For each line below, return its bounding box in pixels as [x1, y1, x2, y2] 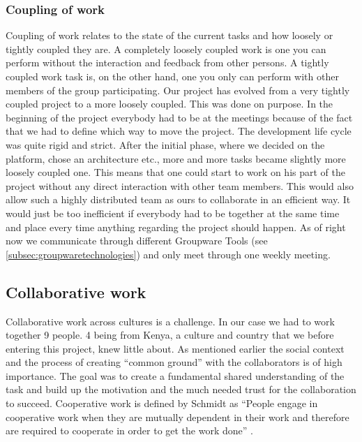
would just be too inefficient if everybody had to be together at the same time [6, 205, 340, 220]
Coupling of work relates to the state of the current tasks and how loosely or [6, 28, 333, 43]
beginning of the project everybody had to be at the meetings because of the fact [6, 110, 353, 124]
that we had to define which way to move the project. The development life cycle [6, 124, 352, 138]
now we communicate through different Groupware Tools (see [6, 233, 268, 248]
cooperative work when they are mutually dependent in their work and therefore [6, 409, 349, 424]
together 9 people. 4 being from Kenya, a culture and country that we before [6, 327, 334, 342]
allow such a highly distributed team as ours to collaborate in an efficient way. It [6, 192, 351, 207]
